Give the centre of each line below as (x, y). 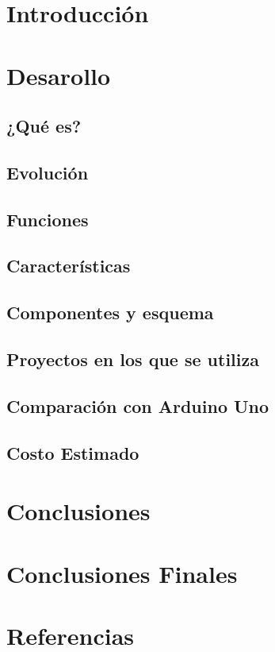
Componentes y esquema (110, 312)
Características (69, 266)
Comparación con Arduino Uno (138, 405)
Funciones (48, 219)
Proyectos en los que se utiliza (133, 359)
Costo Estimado (73, 452)
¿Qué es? (44, 126)
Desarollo (59, 75)
